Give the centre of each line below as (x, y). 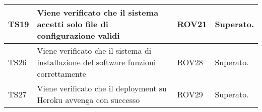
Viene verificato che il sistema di (94, 50)
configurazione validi (78, 35)
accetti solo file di (73, 24)
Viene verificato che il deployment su (102, 88)
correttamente (61, 74)
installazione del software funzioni (96, 62)
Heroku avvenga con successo (88, 100)
